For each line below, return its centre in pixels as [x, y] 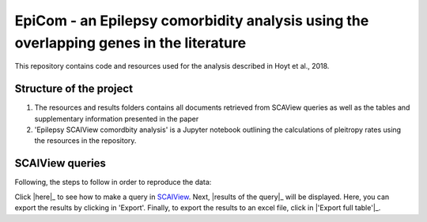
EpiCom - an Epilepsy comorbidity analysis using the [192, 21]
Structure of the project [74, 89]
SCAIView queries [60, 163]
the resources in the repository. [85, 141]
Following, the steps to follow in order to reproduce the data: [113, 182]
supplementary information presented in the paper [117, 119]
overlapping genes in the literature [130, 43]
